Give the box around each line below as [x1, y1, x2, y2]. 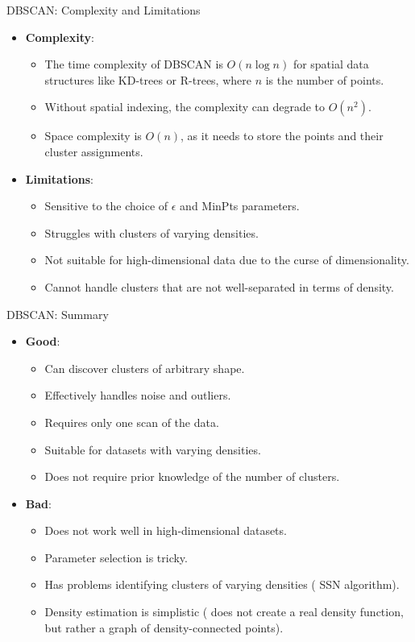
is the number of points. [265, 71, 384, 88]
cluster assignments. [44, 143, 143, 159]
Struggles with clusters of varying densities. [44, 224, 259, 241]
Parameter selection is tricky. [44, 549, 188, 565]
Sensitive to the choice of [44, 197, 168, 214]
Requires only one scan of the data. [44, 413, 219, 430]
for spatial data [293, 56, 369, 72]
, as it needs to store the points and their [181, 127, 384, 144]
